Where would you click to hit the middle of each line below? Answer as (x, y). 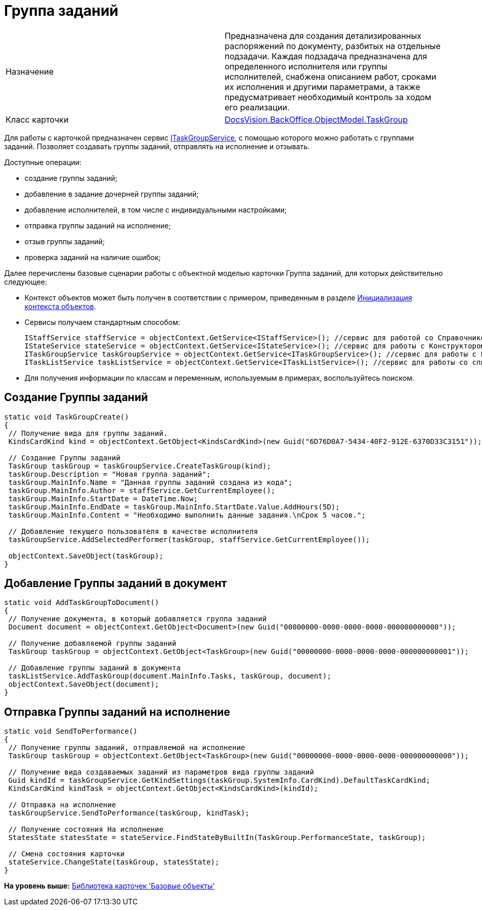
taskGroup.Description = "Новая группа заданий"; (110, 474)
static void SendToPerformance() (71, 731)
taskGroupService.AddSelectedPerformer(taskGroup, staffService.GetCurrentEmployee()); (189, 539)
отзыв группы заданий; (65, 241)
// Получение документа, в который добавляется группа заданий (138, 619)
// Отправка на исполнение (62, 805)
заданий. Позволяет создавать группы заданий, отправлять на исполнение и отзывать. (157, 146)
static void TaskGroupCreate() (67, 417)
